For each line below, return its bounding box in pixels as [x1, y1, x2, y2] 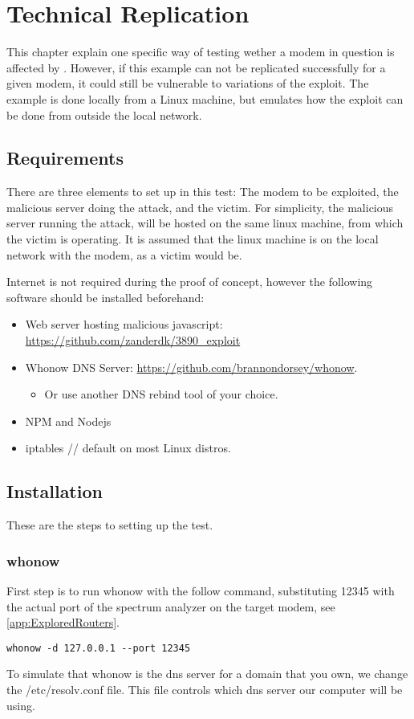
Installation [6, 479, 103, 504]
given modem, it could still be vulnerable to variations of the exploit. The [6, 75, 369, 92]
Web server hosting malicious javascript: [25, 316, 223, 333]
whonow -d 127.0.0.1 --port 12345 [6, 642, 191, 654]
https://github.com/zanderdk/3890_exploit [25, 332, 241, 349]
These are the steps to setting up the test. [6, 517, 213, 533]
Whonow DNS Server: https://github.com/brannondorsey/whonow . [25, 358, 358, 375]
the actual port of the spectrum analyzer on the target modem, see [6, 598, 335, 615]
